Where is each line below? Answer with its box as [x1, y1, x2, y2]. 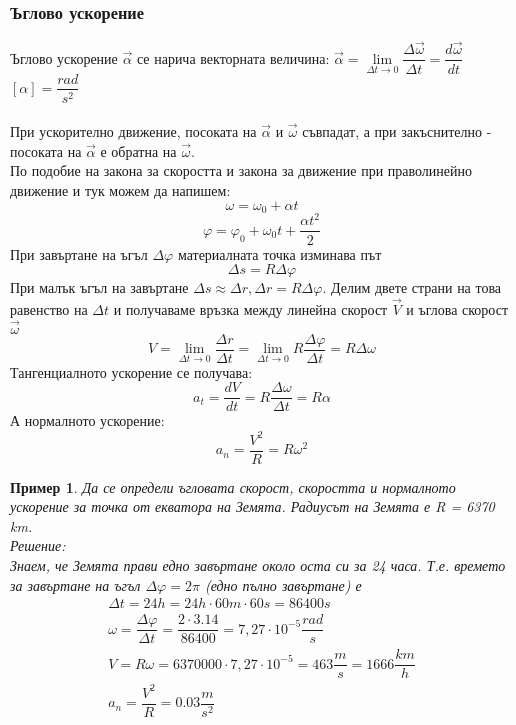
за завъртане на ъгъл [10, 574, 141, 595]
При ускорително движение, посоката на [10, 121, 257, 142]
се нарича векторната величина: [136, 47, 330, 68]
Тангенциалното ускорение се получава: [10, 361, 253, 382]
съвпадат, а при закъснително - [302, 121, 492, 142]
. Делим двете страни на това [322, 277, 502, 298]
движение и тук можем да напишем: [10, 179, 231, 200]
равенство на [10, 298, 88, 319]
